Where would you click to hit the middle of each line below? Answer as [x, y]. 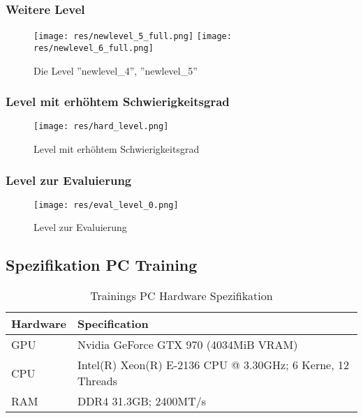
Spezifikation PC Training [102, 265]
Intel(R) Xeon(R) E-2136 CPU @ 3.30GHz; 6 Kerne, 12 [213, 365]
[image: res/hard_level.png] [101, 127]
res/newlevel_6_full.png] [94, 48]
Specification [113, 324]
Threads [97, 381]
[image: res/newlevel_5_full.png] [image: [133, 37]
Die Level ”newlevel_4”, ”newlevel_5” [116, 70]
